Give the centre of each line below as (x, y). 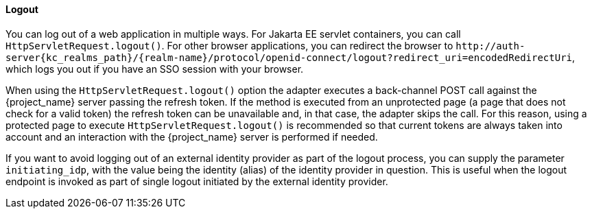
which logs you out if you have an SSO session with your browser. (155, 69)
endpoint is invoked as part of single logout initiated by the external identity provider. (197, 181)
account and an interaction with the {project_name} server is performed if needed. (192, 136)
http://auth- (490, 46)
